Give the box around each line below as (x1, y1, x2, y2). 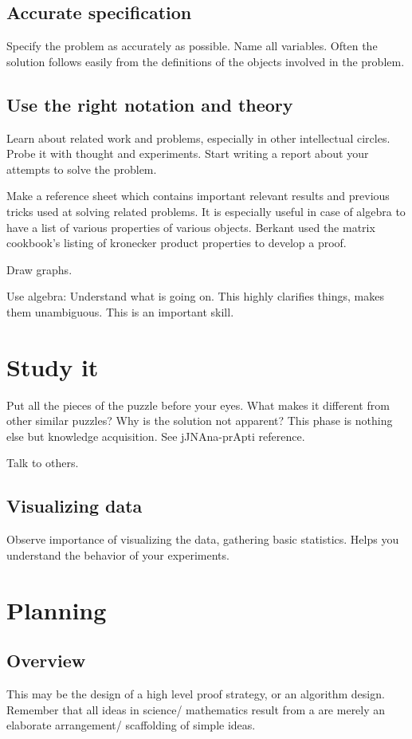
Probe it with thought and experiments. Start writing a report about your (6, 145, 369, 162)
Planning (6, 593, 107, 626)
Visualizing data (6, 493, 143, 518)
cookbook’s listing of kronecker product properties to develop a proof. (6, 234, 347, 251)
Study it (6, 350, 99, 383)
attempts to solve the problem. (6, 160, 157, 177)
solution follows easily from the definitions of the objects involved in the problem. (6, 53, 405, 69)
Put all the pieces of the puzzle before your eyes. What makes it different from (6, 396, 390, 413)
